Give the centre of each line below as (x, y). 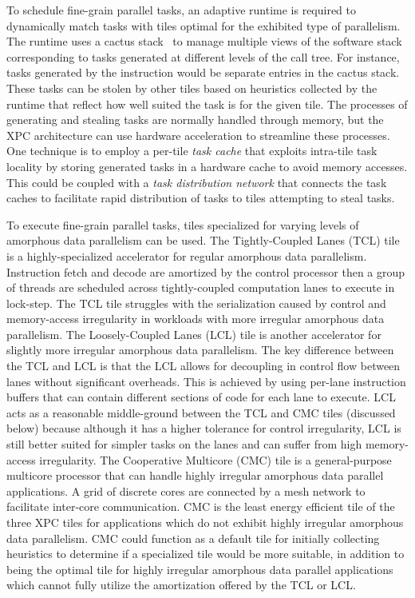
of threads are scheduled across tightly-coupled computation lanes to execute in (201, 287)
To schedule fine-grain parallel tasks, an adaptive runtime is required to (182, 10)
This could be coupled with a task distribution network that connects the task (197, 182)
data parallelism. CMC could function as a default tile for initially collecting (193, 538)
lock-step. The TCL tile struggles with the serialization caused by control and (196, 303)
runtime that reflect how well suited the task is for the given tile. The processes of (207, 104)
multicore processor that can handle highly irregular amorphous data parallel (195, 475)
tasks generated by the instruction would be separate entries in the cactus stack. (203, 72)
